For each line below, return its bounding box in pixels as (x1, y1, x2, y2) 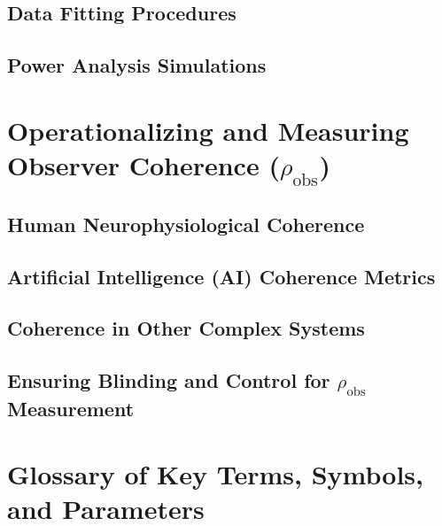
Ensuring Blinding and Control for (7, 367, 330, 394)
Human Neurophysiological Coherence (7, 210, 365, 237)
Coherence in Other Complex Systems (7, 314, 365, 342)
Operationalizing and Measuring (7, 112, 409, 148)
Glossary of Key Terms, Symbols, (7, 456, 423, 492)
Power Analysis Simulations (7, 51, 267, 79)
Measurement (7, 395, 135, 422)
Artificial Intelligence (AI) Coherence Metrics (7, 262, 436, 290)
